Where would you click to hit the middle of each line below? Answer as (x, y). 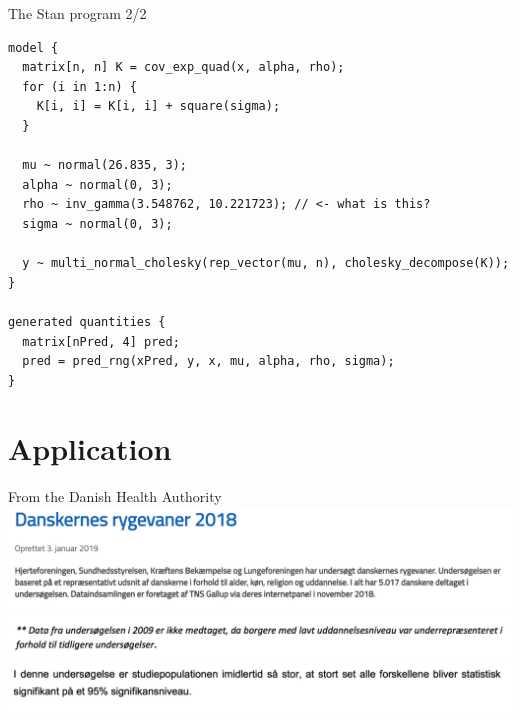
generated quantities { (87, 321)
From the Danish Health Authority (115, 496)
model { (33, 47)
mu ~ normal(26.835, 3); (104, 165)
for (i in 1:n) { (79, 86)
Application (90, 448)
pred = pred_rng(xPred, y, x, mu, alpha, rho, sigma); (208, 361)
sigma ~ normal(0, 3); (97, 223)
